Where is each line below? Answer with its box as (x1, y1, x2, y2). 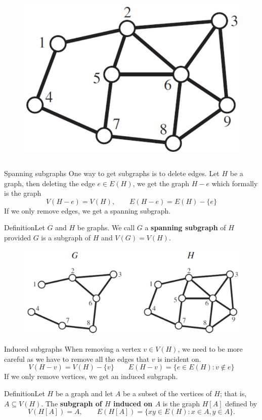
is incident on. (157, 353, 201, 364)
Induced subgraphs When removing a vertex (4, 344, 141, 354)
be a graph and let (55, 388, 113, 399)
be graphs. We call (77, 222, 135, 233)
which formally (211, 178, 258, 188)
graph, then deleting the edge (4, 178, 95, 188)
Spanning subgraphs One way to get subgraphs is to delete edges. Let (4, 168, 220, 179)
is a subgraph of (41, 232, 91, 242)
